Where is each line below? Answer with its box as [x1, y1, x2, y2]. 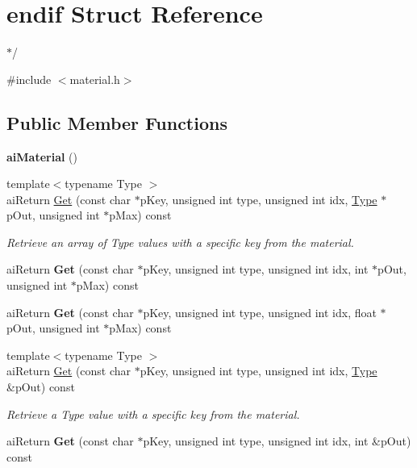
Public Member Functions [6, 110, 227, 135]
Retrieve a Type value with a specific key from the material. [6, 405, 300, 422]
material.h [69, 70, 120, 87]
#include [6, 70, 52, 87]
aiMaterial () [6, 148, 77, 165]
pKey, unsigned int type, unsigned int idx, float [143, 303, 377, 320]
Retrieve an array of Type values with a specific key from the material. [6, 233, 354, 250]
